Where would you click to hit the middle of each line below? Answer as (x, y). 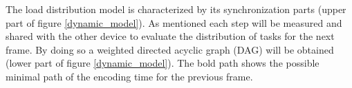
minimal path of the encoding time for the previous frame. (129, 76)
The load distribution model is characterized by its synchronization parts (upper (176, 9)
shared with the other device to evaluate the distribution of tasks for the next (170, 36)
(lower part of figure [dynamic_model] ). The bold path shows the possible (163, 63)
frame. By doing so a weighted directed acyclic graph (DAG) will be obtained (170, 49)
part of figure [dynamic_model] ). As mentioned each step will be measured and (174, 22)
